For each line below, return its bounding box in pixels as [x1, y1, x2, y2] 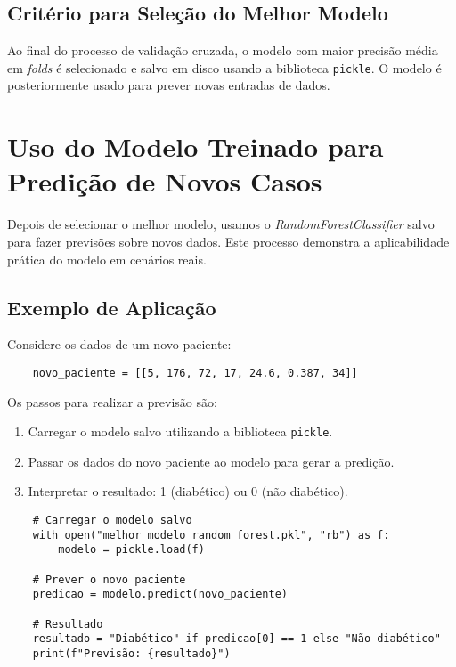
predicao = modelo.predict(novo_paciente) [32, 588, 288, 601]
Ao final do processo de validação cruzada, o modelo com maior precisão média [7, 41, 438, 60]
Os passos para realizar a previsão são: [7, 392, 217, 411]
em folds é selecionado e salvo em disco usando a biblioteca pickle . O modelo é [7, 58, 442, 77]
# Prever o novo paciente [32, 573, 186, 586]
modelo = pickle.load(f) [58, 543, 205, 557]
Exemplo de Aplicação [7, 293, 216, 321]
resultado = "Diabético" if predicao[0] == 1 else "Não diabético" [32, 632, 441, 646]
